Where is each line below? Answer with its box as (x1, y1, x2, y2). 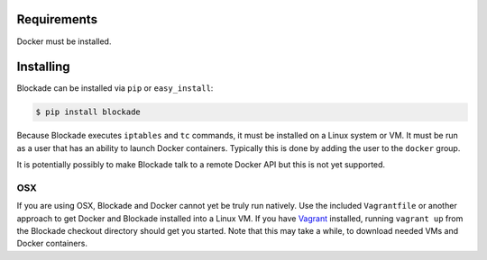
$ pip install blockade (35, 107, 142, 117)
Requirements (16, 12, 98, 27)
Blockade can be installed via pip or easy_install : (16, 83, 214, 94)
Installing (16, 59, 71, 75)
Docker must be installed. (16, 36, 112, 47)
